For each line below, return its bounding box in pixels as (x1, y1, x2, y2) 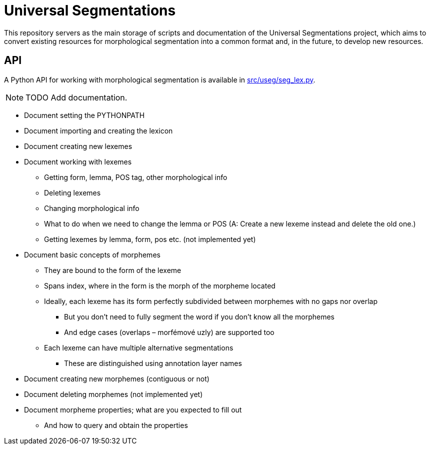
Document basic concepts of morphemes (24, 250, 160, 259)
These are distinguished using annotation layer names (64, 358, 242, 367)
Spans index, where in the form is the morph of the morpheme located (44, 281, 275, 290)
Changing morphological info (44, 203, 139, 212)
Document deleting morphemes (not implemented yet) (24, 389, 203, 398)
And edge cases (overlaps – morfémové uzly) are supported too (64, 327, 274, 336)
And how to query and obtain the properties (44, 420, 188, 429)
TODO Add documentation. (25, 92, 127, 102)
